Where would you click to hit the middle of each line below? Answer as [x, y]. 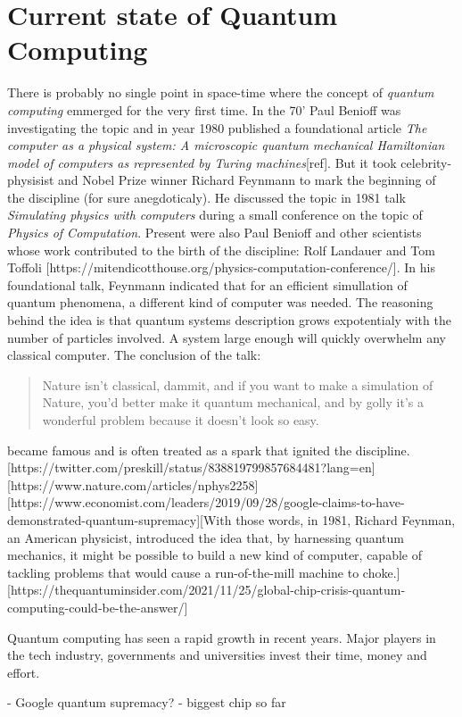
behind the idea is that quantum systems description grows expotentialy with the [229, 320]
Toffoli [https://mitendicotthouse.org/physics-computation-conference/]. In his [221, 267]
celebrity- [426, 162]
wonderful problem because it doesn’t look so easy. [181, 420]
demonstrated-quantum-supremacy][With [120, 519]
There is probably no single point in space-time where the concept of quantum [221, 92]
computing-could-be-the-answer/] [98, 607]
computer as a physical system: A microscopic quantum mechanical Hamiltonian [226, 145]
